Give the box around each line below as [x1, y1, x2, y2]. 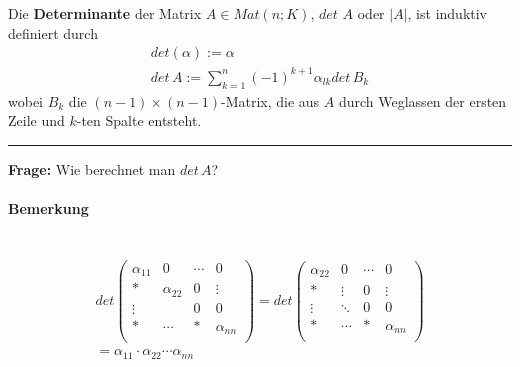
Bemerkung [8, 197, 89, 218]
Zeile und [8, 110, 65, 131]
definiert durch [8, 22, 98, 43]
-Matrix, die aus [220, 90, 320, 111]
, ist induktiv [407, 3, 487, 23]
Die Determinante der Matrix [8, 3, 202, 23]
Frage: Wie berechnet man [8, 158, 176, 179]
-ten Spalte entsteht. [76, 110, 202, 131]
